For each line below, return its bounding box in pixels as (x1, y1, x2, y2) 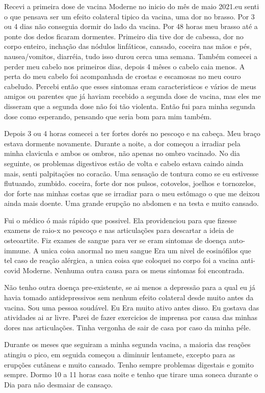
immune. (4, 245, 31, 255)
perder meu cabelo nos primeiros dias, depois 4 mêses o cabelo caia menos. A (4, 61, 245, 71)
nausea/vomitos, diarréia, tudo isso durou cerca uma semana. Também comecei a (4, 50, 258, 61)
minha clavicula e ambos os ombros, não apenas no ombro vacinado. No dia (4, 148, 240, 159)
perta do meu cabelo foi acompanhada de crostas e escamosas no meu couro (4, 71, 241, 82)
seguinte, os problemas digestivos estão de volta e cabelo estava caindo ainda (4, 158, 244, 168)
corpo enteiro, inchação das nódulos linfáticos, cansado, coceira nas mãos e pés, (4, 41, 252, 51)
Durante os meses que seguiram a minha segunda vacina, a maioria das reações (4, 339, 251, 350)
